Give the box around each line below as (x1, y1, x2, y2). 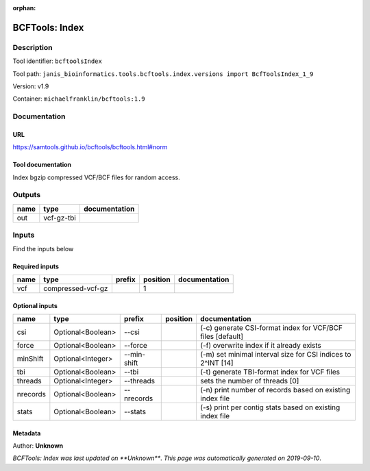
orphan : (12, 4, 36, 12)
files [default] (199, 331, 243, 341)
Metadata (12, 429, 41, 437)
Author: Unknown (12, 442, 64, 450)
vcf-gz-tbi (43, 213, 77, 222)
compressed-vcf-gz (43, 283, 108, 293)
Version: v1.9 (12, 82, 49, 90)
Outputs (12, 190, 41, 200)
